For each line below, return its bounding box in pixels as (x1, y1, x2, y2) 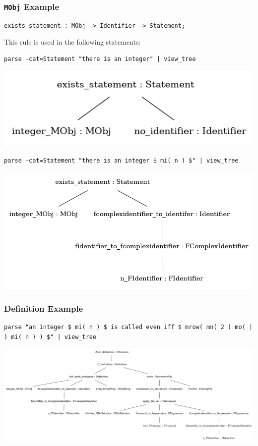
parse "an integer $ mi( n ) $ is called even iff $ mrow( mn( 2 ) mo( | (4, 324, 253, 331)
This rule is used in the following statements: (4, 37, 141, 47)
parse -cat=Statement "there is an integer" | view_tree (4, 55, 196, 62)
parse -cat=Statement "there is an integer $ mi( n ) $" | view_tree (4, 157, 239, 165)
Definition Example (4, 302, 83, 314)
